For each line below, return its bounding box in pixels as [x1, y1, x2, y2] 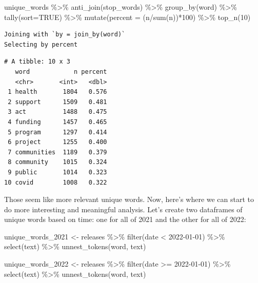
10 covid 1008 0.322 [4, 178, 107, 186]
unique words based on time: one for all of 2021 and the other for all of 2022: [4, 214, 246, 225]
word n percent [15, 68, 107, 75]
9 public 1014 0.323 [8, 168, 107, 176]
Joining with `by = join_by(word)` [4, 31, 126, 38]
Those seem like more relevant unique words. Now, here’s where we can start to [4, 194, 254, 205]
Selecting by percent [4, 41, 78, 48]
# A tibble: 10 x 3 [4, 58, 70, 66]
